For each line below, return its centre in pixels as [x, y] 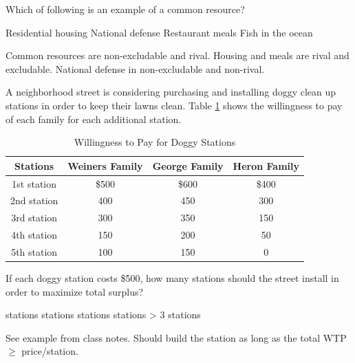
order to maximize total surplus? [75, 291]
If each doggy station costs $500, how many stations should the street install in [172, 278]
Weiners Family [105, 165]
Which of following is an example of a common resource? [125, 9]
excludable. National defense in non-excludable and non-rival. [135, 68]
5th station [34, 251]
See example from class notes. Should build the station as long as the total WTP [176, 337]
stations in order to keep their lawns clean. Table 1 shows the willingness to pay [174, 105]
